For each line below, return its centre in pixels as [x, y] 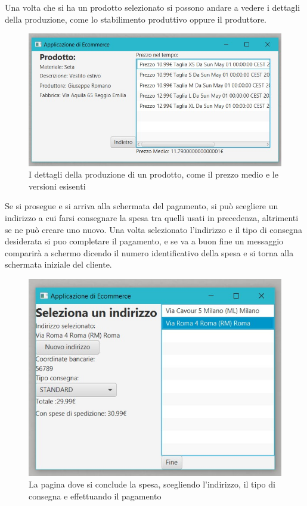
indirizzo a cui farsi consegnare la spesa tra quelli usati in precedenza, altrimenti [152, 217]
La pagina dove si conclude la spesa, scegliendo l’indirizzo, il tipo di [152, 484]
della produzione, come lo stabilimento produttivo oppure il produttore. [136, 19]
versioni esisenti [57, 186]
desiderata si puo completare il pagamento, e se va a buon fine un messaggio [144, 241]
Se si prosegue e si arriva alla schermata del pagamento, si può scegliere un [142, 206]
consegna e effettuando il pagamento [95, 496]
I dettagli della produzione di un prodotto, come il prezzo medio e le [153, 174]
